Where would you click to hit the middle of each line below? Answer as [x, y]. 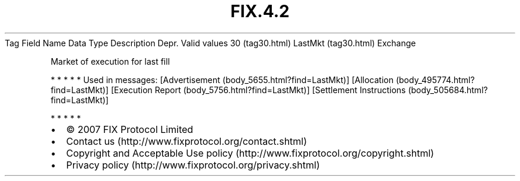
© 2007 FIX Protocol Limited [130, 129]
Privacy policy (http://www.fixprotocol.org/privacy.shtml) [193, 165]
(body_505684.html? [448, 90]
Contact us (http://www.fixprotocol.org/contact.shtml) [187, 141]
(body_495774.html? [435, 80]
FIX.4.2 [260, 11]
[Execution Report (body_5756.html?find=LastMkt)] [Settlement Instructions [258, 90]
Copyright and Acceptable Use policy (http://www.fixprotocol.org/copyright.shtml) [250, 153]
